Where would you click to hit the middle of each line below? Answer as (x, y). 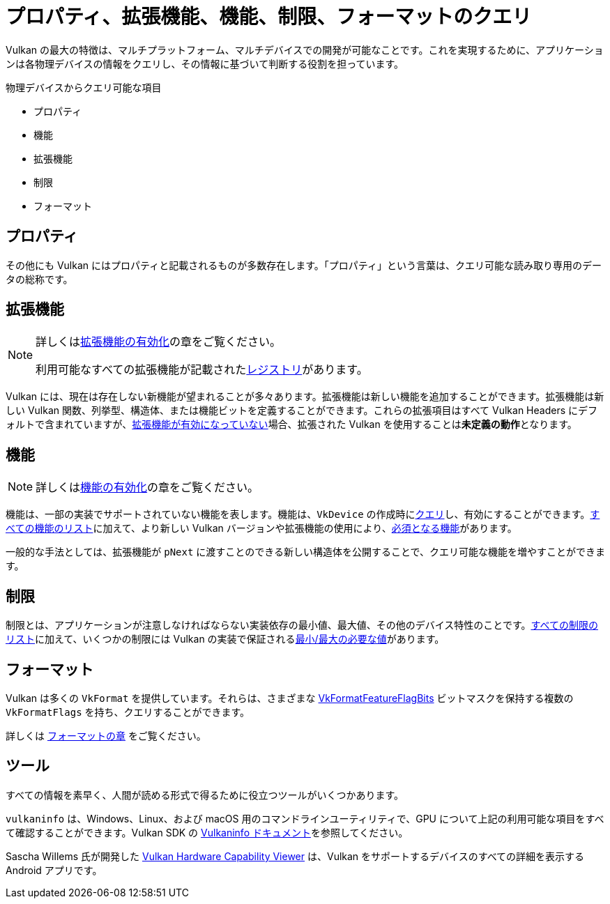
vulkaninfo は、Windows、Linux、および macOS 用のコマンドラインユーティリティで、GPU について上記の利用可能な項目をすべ (305, 818)
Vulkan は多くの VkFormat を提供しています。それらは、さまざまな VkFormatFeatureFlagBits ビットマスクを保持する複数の (290, 698)
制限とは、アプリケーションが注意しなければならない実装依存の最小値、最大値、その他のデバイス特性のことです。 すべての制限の (302, 625)
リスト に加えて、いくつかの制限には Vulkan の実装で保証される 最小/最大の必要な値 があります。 (225, 639)
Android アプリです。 (54, 870)
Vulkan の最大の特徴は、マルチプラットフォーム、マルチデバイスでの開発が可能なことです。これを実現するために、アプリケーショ (305, 49)
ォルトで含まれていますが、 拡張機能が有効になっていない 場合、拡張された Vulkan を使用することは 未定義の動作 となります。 (291, 424)
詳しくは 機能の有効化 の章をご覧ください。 (147, 488)
